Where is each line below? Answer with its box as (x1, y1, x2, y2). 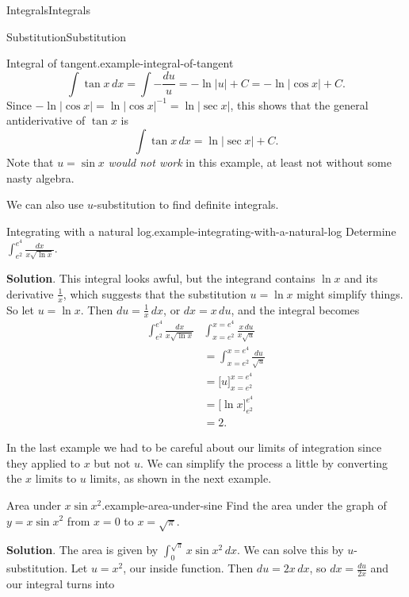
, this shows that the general (230, 96, 369, 113)
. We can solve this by (236, 541, 344, 558)
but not (94, 454, 131, 471)
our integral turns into (6, 575, 115, 591)
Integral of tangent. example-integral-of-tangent (6, 55, 234, 71)
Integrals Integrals (6, 2, 91, 17)
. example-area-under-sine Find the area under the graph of (101, 496, 387, 513)
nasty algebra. (6, 169, 75, 186)
